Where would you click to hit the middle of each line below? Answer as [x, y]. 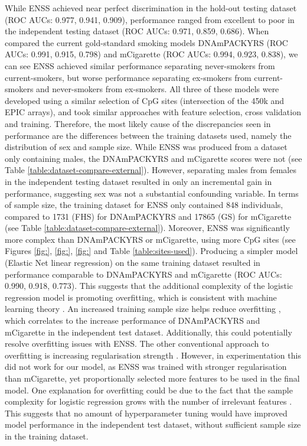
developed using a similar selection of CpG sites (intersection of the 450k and [145, 100]
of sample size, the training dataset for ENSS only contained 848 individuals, [144, 205]
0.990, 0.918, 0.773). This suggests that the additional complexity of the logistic [149, 286]
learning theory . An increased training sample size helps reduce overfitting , [143, 309]
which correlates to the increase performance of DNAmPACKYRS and [133, 320]
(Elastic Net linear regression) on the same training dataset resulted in [133, 263]
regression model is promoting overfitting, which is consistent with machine [141, 297]
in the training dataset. [47, 436]
